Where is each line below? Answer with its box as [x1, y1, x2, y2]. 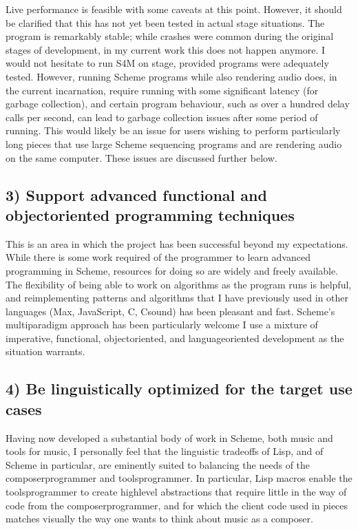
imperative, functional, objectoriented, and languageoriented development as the [6, 330, 344, 345]
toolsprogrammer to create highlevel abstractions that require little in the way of [6, 485, 347, 499]
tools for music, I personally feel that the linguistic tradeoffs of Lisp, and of [6, 444, 324, 458]
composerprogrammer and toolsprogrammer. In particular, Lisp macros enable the [6, 471, 352, 485]
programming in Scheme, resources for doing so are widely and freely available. [6, 263, 339, 277]
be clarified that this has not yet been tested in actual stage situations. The [6, 15, 325, 30]
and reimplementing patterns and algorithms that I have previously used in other [6, 290, 348, 305]
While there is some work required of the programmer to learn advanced [6, 250, 311, 264]
